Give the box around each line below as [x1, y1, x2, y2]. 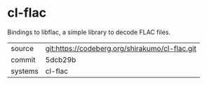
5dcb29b [45, 54, 76, 64]
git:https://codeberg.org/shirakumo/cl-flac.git [45, 43, 196, 53]
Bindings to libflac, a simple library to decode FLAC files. [7, 28, 171, 36]
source [11, 43, 34, 53]
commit [11, 54, 36, 64]
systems [11, 66, 39, 76]
